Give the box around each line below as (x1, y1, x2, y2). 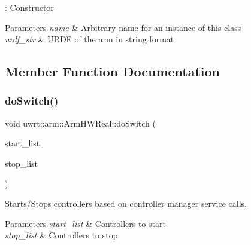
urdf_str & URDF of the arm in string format (5, 33, 174, 45)
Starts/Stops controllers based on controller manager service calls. (5, 197, 247, 210)
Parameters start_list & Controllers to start (5, 217, 166, 229)
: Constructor (5, 1, 54, 13)
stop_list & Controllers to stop (5, 229, 118, 241)
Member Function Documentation (5, 62, 220, 81)
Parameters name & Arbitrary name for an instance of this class (5, 21, 241, 33)
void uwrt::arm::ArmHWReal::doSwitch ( (5, 117, 156, 129)
